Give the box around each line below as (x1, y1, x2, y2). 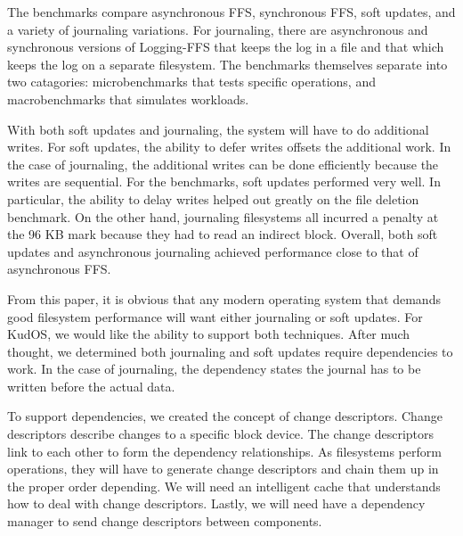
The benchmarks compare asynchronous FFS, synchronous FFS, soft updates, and (7, 3, 456, 21)
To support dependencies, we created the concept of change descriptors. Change (7, 407, 443, 425)
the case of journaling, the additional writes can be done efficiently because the (7, 154, 439, 173)
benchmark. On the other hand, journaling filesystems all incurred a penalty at (7, 207, 439, 226)
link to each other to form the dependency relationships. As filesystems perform (7, 441, 442, 460)
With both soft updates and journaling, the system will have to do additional (7, 120, 429, 138)
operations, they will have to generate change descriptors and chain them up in (7, 459, 439, 478)
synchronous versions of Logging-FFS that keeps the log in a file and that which (7, 37, 444, 56)
